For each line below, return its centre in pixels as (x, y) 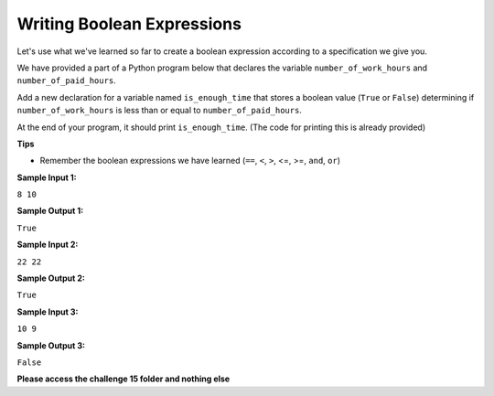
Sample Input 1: (47, 177)
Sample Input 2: (48, 245)
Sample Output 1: (50, 211)
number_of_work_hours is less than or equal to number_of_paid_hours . (159, 111)
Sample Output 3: (51, 345)
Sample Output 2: (51, 278)
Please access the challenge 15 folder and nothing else (123, 379)
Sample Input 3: (48, 312)
